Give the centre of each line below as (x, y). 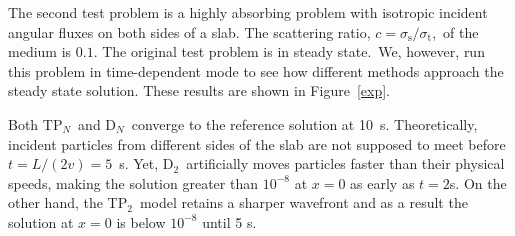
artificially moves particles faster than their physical (345, 163)
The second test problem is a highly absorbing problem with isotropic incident (248, 12)
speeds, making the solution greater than (133, 182)
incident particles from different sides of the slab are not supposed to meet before (257, 143)
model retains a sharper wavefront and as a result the (303, 202)
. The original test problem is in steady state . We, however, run (289, 51)
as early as (382, 182)
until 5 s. (229, 221)
